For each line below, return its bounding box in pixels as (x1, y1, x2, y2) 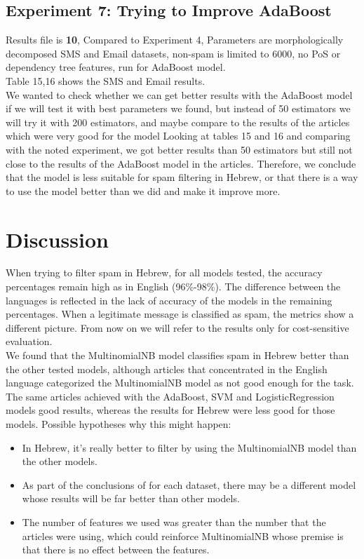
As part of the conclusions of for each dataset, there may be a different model (22, 477, 356, 492)
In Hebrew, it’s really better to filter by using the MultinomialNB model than (22, 440, 357, 454)
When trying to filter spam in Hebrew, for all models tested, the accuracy (6, 265, 323, 280)
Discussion (6, 224, 109, 253)
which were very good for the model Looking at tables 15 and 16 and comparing (6, 128, 351, 143)
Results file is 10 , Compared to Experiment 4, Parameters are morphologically (6, 32, 344, 47)
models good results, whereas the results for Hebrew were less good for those (6, 403, 335, 417)
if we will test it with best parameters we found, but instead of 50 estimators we (6, 101, 351, 116)
